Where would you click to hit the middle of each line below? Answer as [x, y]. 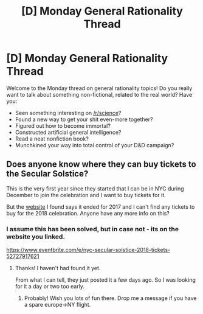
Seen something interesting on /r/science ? [68, 113]
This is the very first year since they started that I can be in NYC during [95, 188]
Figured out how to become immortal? [63, 125]
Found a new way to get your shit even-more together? [84, 119]
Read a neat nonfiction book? [52, 139]
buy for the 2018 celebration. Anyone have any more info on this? [88, 213]
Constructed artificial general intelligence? [68, 132]
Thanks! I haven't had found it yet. [58, 268]
